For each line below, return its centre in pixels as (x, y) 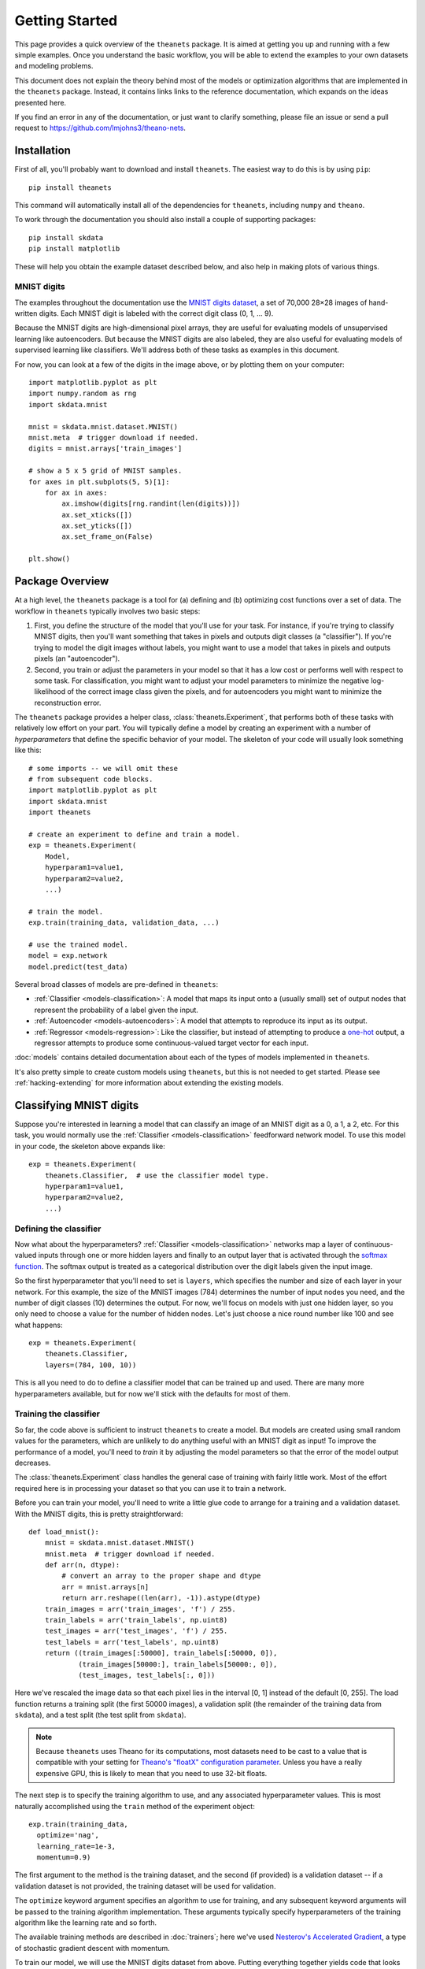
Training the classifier (57, 1414)
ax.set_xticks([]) (97, 515)
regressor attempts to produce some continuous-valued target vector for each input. (172, 1043)
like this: (28, 750)
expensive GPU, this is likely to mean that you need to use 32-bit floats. (152, 1773)
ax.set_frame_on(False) (107, 537)
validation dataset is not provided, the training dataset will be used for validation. (145, 1886)
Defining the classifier (58, 1229)
